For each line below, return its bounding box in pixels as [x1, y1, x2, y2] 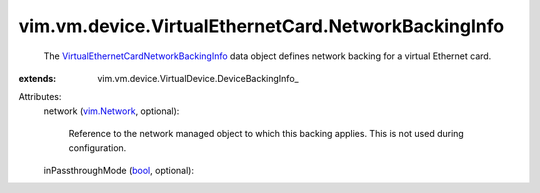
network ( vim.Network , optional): [43, 105, 180, 117]
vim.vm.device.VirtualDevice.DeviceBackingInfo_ [97, 72, 299, 84]
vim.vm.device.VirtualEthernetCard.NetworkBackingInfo [18, 15, 505, 37]
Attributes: [18, 91, 62, 103]
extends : [18, 72, 57, 84]
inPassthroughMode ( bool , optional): [43, 164, 195, 176]
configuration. [68, 141, 127, 154]
